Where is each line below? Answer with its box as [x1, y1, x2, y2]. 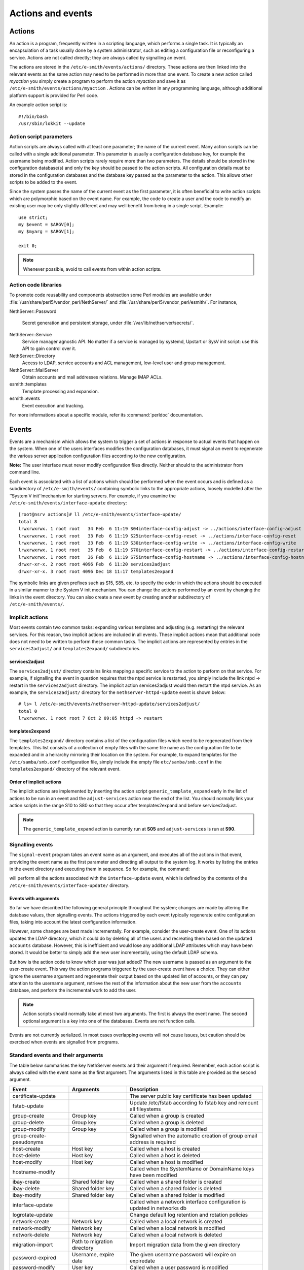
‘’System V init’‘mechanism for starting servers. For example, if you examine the [9, 493, 176, 499]
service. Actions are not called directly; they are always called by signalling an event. [9, 54, 187, 60]
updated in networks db [129, 1204, 187, 1212]
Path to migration [71, 1237, 113, 1245]
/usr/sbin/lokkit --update [18, 120, 86, 126]
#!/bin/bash [18, 113, 48, 119]
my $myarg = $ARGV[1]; [18, 229, 75, 235]
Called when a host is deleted [129, 1152, 200, 1159]
